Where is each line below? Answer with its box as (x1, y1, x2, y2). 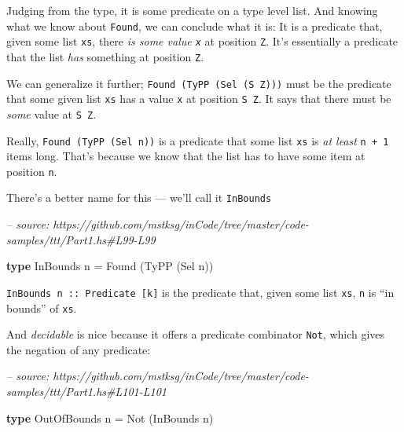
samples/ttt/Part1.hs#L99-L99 (6, 231, 156, 247)
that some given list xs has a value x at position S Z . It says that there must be (6, 90, 391, 107)
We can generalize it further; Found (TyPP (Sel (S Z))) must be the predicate (6, 75, 391, 91)
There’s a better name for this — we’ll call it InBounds (6, 189, 272, 206)
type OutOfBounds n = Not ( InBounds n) (6, 409, 214, 426)
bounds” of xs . (6, 299, 77, 316)
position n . (6, 163, 57, 179)
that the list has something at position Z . (6, 48, 204, 64)
